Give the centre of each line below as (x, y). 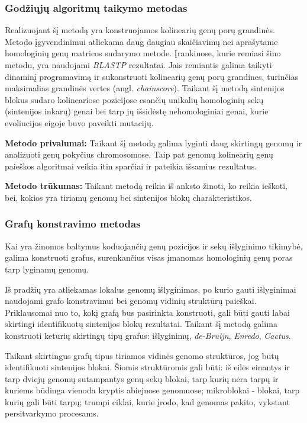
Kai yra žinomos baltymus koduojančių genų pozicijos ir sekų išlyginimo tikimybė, (154, 246)
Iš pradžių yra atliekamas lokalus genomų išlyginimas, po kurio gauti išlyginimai (151, 289)
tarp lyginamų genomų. (47, 269)
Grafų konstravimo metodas (73, 224)
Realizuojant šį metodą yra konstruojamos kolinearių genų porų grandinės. (140, 30)
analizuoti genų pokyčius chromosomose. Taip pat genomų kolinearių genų (139, 154)
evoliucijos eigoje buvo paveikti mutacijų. (79, 122)
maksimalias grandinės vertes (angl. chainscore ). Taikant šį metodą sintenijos (145, 88)
